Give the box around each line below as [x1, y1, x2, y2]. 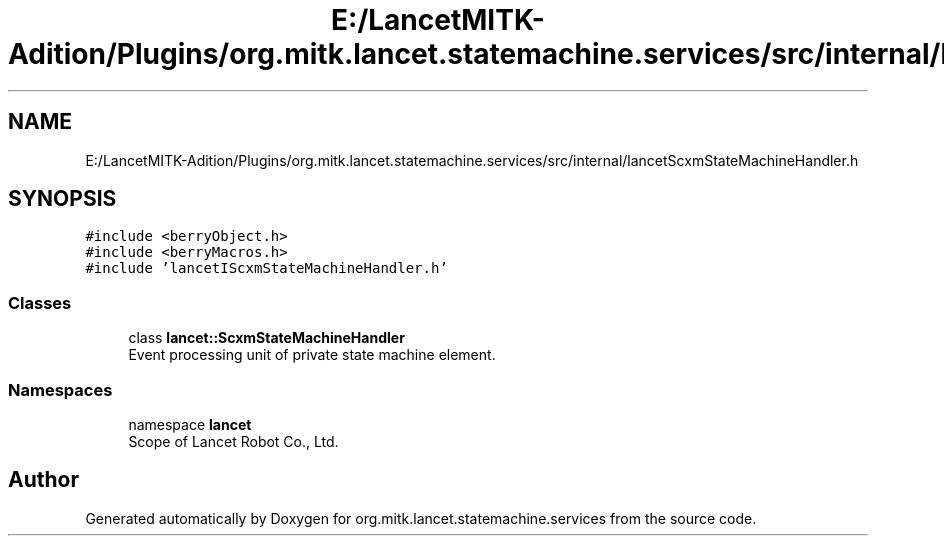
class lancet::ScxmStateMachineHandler [128, 329, 405, 347]
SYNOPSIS [8, 186, 117, 212]
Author [8, 467, 79, 493]
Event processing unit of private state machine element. [128, 346, 496, 364]
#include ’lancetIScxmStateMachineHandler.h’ [85, 260, 448, 277]
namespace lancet [128, 415, 252, 433]
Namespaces [8, 379, 113, 400]
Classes [8, 292, 72, 313]
